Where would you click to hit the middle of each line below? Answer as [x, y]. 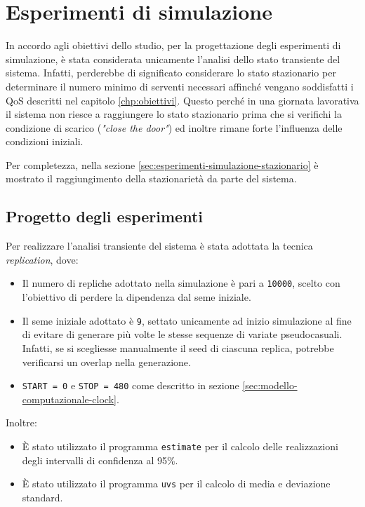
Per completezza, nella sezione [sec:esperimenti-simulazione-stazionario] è [162, 164]
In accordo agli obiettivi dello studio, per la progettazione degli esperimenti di [173, 45]
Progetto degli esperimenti [104, 216]
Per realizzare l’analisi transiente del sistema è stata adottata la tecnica [159, 246]
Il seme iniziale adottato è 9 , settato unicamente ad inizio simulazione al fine [187, 320]
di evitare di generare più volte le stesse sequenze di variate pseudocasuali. [182, 334]
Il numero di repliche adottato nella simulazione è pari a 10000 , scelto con [181, 283]
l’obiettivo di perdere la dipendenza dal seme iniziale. [137, 297]
